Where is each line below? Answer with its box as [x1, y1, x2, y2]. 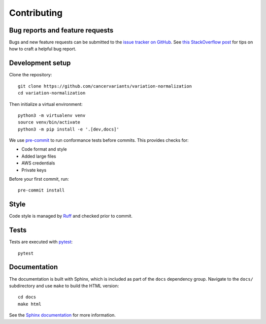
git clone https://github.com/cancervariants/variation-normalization [18, 83, 192, 89]
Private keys [21, 167, 47, 173]
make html [18, 301, 41, 307]
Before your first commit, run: [9, 176, 69, 182]
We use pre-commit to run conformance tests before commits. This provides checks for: [9, 137, 189, 143]
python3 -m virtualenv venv [18, 112, 86, 118]
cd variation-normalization [18, 90, 86, 96]
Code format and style [21, 146, 67, 152]
